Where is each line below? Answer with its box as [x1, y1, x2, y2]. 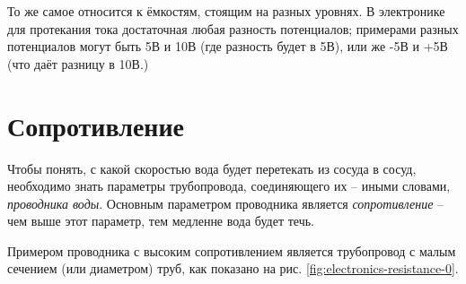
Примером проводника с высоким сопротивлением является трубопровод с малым [7, 241, 456, 260]
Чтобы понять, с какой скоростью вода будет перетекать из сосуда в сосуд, [7, 159, 417, 177]
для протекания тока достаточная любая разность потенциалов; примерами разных [7, 19, 459, 38]
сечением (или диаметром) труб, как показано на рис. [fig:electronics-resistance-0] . [7, 259, 459, 278]
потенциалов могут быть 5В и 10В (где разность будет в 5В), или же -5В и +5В [7, 37, 448, 56]
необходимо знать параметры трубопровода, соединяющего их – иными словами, [7, 176, 451, 195]
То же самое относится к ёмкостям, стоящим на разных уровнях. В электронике [7, 2, 445, 20]
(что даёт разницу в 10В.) [7, 54, 149, 73]
